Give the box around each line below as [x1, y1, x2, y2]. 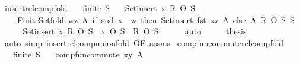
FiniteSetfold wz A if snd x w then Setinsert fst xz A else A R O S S [17, 13, 295, 25]
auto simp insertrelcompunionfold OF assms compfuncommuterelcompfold [4, 36, 284, 49]
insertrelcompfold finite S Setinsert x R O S [4, 2, 195, 14]
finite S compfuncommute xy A [12, 48, 143, 60]
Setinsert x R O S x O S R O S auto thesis [23, 25, 247, 37]
